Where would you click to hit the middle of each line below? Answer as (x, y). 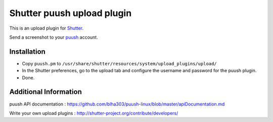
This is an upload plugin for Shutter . (46, 28)
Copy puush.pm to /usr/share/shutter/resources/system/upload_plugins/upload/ (119, 63)
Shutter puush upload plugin (71, 13)
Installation (27, 51)
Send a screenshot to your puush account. (54, 37)
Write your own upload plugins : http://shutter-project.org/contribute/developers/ (94, 113)
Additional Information (45, 92)
